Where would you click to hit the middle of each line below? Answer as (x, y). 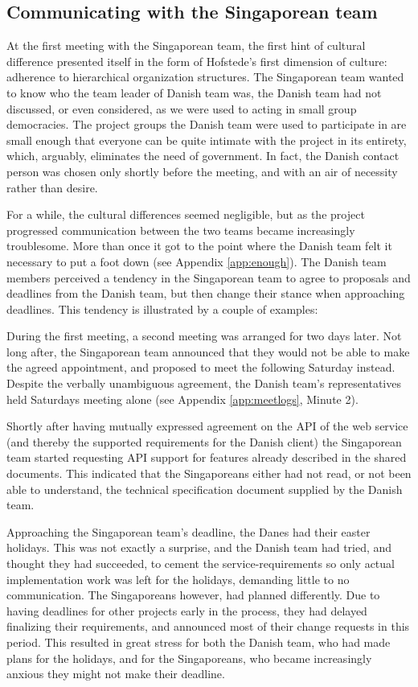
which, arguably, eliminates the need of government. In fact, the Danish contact (203, 156)
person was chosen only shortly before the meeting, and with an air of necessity (202, 171)
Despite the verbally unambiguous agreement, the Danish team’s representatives (204, 383)
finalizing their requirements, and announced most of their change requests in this (208, 626)
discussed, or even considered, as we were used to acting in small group (182, 108)
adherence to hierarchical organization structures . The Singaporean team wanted (205, 77)
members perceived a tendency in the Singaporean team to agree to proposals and (209, 277)
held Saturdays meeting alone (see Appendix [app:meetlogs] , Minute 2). (182, 399)
